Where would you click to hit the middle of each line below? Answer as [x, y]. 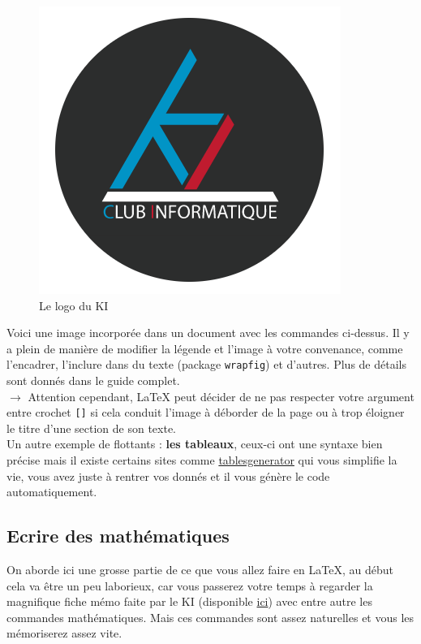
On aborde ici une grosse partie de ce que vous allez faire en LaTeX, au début [200, 570]
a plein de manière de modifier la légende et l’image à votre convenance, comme [205, 348]
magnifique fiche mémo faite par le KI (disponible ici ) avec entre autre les [189, 601]
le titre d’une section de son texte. [92, 428]
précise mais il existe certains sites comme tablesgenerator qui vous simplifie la [202, 460]
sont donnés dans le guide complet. [93, 380]
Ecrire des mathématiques [118, 536]
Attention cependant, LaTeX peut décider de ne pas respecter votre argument [221, 396]
